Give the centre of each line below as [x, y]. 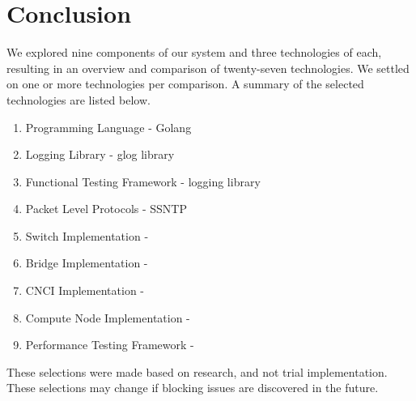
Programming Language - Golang [108, 127]
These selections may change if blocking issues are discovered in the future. [193, 388]
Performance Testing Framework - [110, 345]
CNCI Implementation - [85, 290]
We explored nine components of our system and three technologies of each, [194, 52]
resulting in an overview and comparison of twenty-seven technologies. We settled [208, 68]
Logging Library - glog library [100, 154]
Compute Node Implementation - [108, 317]
